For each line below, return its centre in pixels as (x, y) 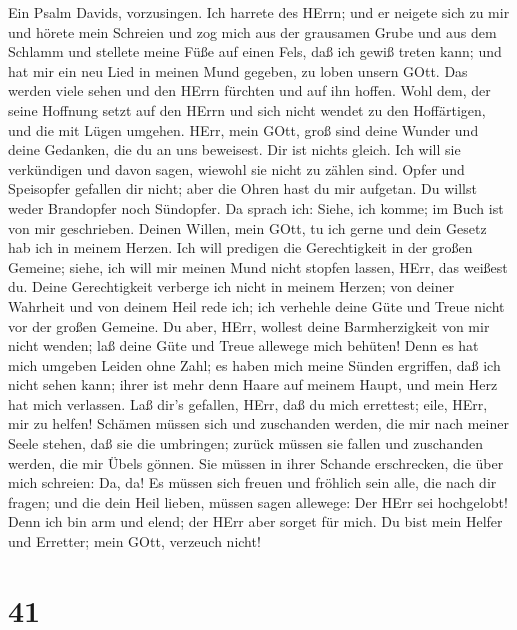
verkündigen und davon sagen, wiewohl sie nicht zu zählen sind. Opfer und (236, 168)
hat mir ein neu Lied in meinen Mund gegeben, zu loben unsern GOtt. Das (238, 70)
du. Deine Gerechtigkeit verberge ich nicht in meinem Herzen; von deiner (231, 286)
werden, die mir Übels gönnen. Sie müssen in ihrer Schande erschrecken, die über (256, 462)
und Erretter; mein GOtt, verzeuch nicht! (134, 541)
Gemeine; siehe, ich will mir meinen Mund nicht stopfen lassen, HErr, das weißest (258, 266)
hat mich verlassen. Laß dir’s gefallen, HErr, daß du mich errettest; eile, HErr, (248, 403)
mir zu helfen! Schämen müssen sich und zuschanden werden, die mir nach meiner (258, 423)
